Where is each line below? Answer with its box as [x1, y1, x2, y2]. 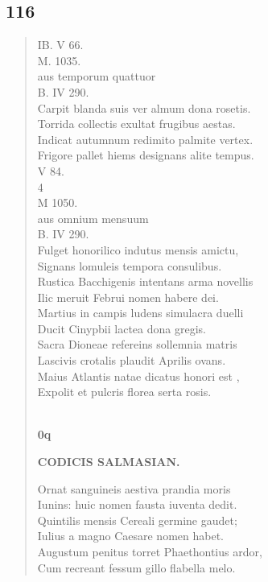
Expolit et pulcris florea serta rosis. [37, 383, 212, 400]
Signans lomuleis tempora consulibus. [37, 257, 222, 274]
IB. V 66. [37, 36, 84, 53]
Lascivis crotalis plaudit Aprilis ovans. [37, 352, 226, 369]
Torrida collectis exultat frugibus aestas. [37, 115, 236, 132]
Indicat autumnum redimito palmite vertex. [37, 130, 254, 147]
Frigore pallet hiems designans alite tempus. [37, 147, 254, 163]
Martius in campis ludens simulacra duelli [37, 304, 244, 321]
